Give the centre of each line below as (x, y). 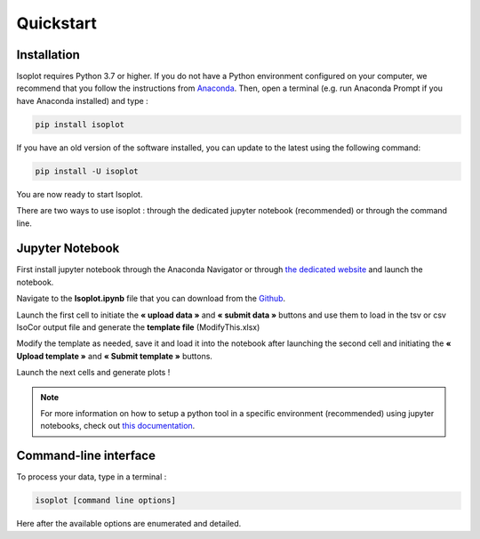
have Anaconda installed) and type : (82, 101)
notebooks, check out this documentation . (118, 426)
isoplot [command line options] (106, 501)
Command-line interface (86, 456)
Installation (48, 55)
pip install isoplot (80, 124)
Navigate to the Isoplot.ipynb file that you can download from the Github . (151, 299)
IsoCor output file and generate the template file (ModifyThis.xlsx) (138, 327)
